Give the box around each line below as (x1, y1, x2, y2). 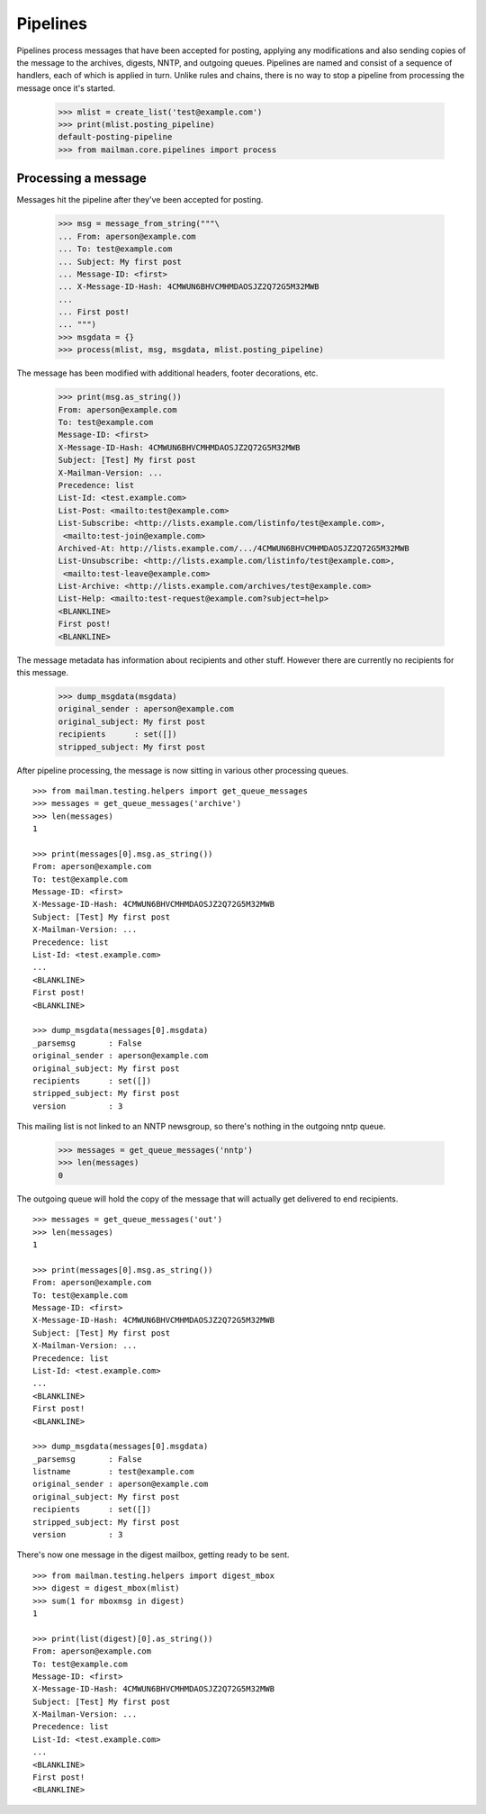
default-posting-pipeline (58, 132, 173, 142)
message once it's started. (16, 82, 116, 94)
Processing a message (16, 171, 148, 186)
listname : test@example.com (32, 1466, 194, 1477)
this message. (16, 667, 69, 678)
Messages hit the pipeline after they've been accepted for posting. (16, 195, 264, 205)
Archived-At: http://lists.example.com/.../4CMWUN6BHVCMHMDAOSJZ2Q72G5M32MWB (58, 543, 409, 553)
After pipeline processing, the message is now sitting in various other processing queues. (16, 765, 349, 775)
